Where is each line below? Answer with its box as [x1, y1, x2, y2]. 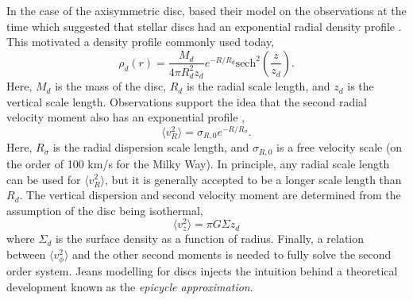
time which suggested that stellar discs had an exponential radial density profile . [6, 17, 402, 34]
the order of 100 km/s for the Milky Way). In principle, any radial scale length [6, 155, 390, 171]
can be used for [6, 171, 81, 187]
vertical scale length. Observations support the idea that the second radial [6, 93, 367, 110]
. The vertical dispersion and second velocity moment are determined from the [19, 187, 401, 203]
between [6, 245, 46, 262]
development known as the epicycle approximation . [6, 278, 253, 294]
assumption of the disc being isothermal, [6, 202, 203, 218]
